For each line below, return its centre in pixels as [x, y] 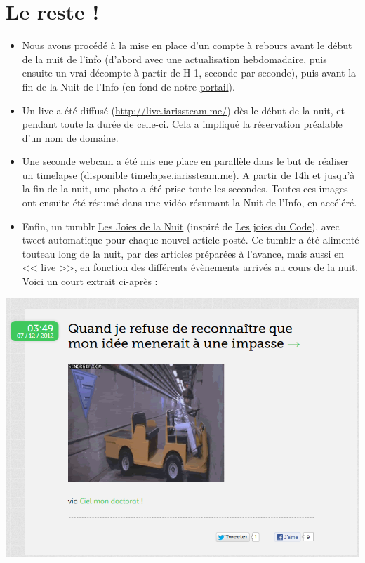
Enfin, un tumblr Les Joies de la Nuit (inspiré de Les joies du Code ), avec [181, 226]
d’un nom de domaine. [70, 137]
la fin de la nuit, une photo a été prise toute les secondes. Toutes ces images [185, 188]
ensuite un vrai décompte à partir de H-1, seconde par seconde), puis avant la [189, 73]
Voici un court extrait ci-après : [90, 281]
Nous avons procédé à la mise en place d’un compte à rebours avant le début [187, 45]
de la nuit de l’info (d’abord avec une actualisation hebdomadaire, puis [174, 59]
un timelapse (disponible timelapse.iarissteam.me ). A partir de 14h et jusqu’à [188, 174]
